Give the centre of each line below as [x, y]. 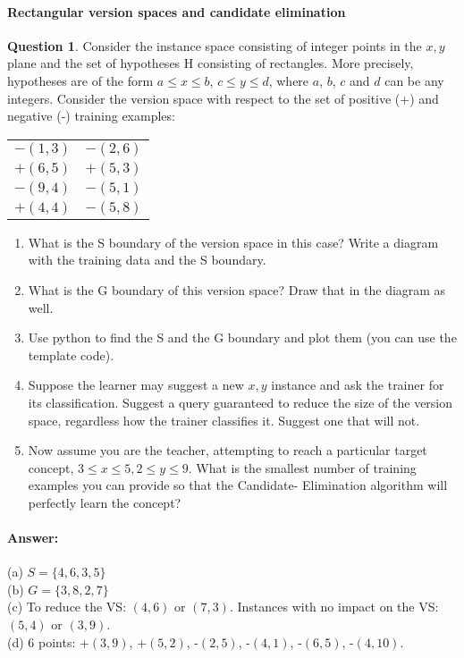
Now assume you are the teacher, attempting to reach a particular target [228, 450]
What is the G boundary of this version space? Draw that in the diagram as [237, 289]
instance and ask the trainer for [358, 385]
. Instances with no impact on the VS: [334, 607]
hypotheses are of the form [80, 80]
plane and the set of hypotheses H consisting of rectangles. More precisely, [211, 63]
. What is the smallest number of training [302, 467]
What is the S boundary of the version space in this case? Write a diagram [233, 242]
